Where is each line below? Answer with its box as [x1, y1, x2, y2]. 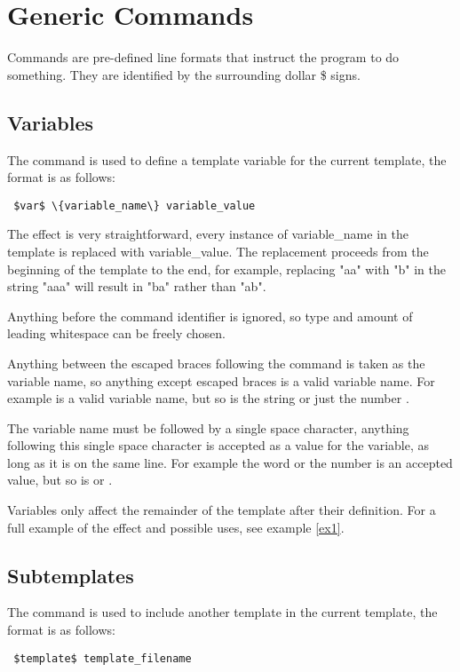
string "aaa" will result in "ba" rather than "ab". [7, 277, 266, 296]
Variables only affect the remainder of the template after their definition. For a [7, 501, 436, 519]
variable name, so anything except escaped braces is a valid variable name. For [7, 371, 435, 390]
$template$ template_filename [13, 652, 192, 665]
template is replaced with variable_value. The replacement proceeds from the [7, 241, 429, 260]
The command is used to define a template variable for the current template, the [7, 150, 447, 169]
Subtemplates [7, 561, 134, 589]
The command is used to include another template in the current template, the [7, 603, 438, 621]
